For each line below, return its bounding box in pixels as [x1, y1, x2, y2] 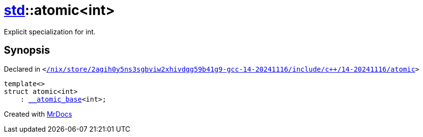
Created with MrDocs [4, 109, 72, 118]
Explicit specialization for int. [4, 27, 96, 36]
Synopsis [4, 44, 50, 57]
